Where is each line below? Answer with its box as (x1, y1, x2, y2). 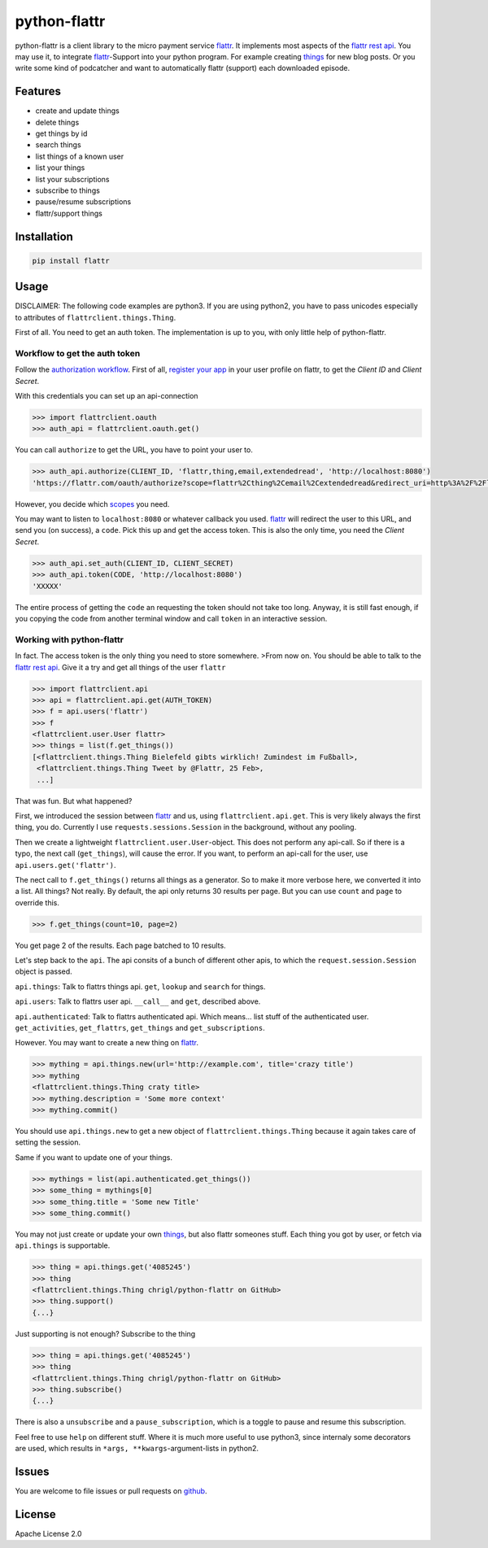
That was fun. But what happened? (15, 796, 133, 805)
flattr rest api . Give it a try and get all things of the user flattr (15, 662, 226, 672)
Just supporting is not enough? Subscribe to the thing (15, 1328, 196, 1338)
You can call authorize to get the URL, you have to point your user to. (15, 445, 254, 455)
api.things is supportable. (15, 1241, 111, 1250)
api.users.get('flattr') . (15, 860, 116, 870)
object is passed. (15, 966, 72, 976)
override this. (15, 897, 60, 907)
